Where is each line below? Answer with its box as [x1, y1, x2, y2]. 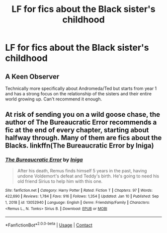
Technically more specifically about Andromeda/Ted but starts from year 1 [5, 85, 157, 91]
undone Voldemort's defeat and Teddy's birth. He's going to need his [17, 173, 160, 179]
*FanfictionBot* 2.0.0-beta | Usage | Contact [5, 221, 93, 228]
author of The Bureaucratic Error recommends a [5, 118, 157, 127]
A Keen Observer [5, 72, 60, 80]
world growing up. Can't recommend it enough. [5, 96, 102, 102]
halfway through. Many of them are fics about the [5, 134, 162, 142]
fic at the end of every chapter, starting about [5, 126, 149, 135]
